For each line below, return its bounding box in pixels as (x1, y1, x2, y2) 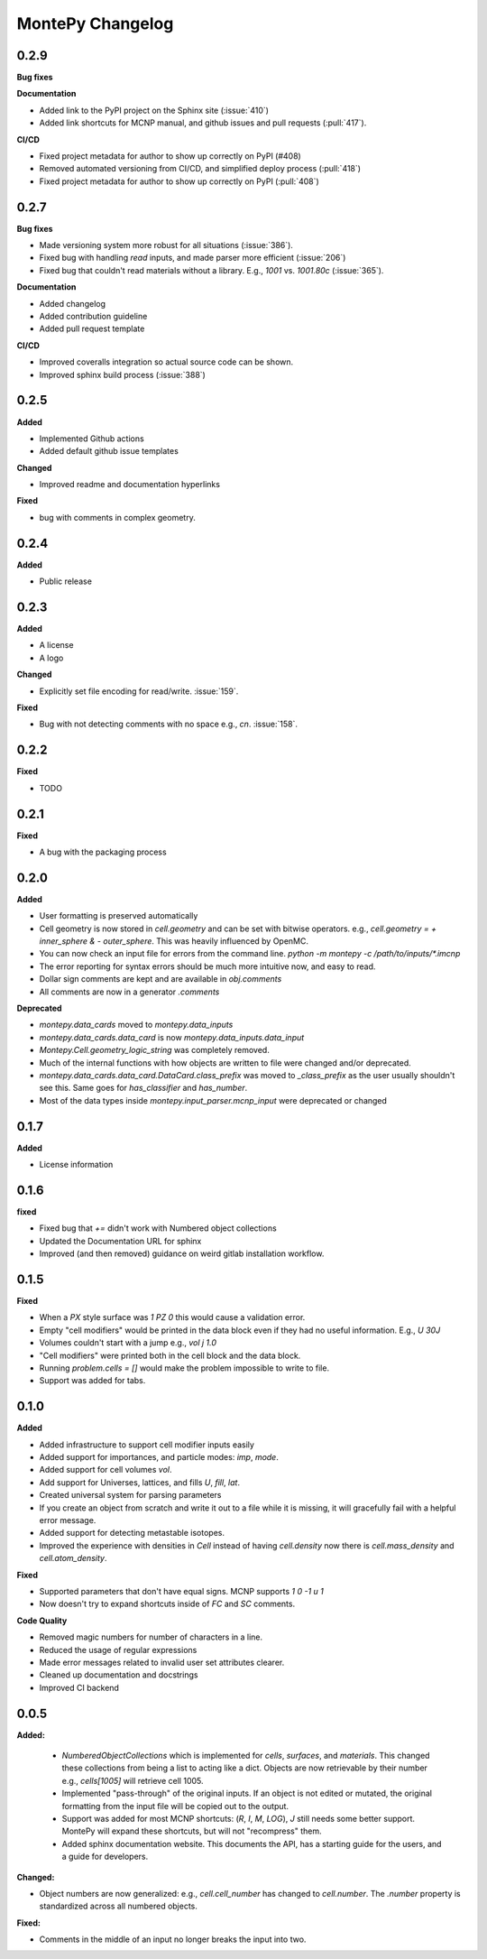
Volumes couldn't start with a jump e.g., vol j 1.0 (39, 1337, 216, 1348)
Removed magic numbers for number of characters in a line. (39, 1631, 263, 1642)
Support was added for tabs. (39, 1375, 146, 1386)
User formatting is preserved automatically (39, 910, 198, 921)
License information (39, 1160, 114, 1170)
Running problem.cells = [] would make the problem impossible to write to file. (39, 1363, 329, 1373)
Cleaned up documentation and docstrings (39, 1669, 198, 1680)
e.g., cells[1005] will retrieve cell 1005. (61, 1775, 204, 1786)
